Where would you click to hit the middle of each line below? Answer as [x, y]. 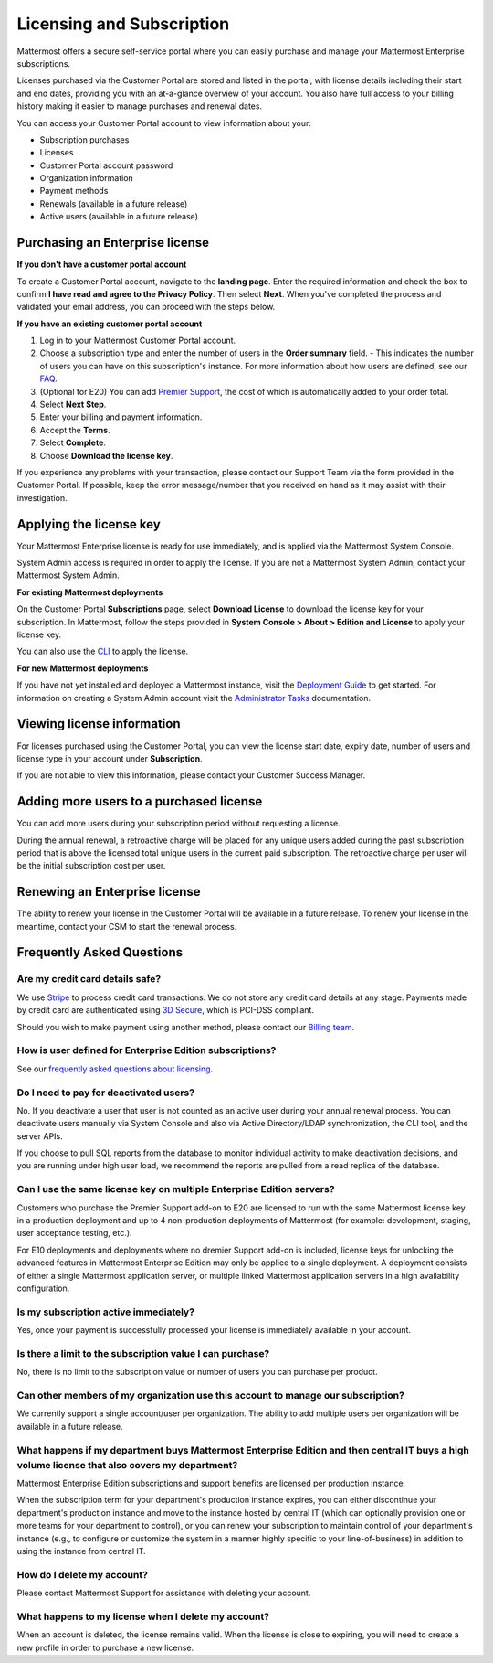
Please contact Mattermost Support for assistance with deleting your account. [164, 1593]
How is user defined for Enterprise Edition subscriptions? [147, 1050]
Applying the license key [89, 524]
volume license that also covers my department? [127, 1465]
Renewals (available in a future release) [114, 203]
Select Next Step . [73, 405]
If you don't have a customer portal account [102, 264]
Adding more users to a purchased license [140, 801]
